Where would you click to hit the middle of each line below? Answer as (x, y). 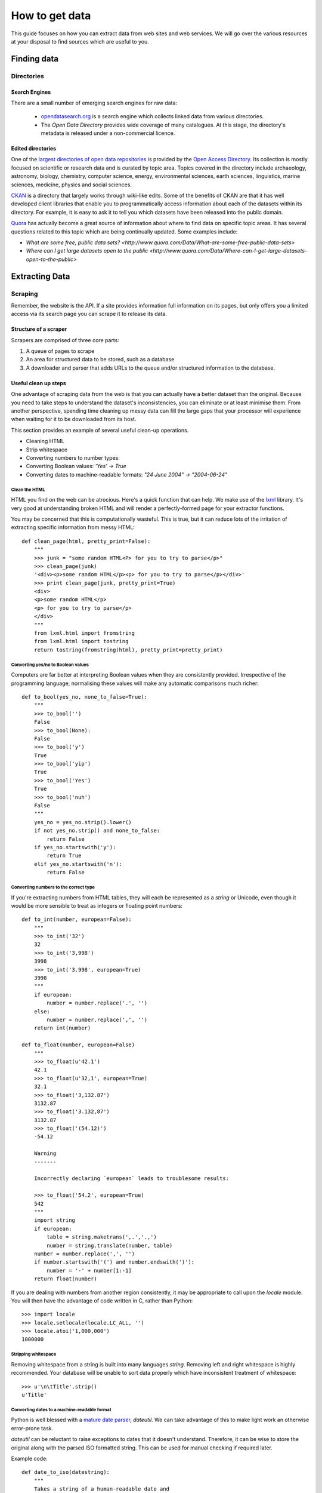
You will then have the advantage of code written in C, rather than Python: (102, 1300)
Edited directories (34, 149)
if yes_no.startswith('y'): (75, 847)
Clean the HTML (28, 490)
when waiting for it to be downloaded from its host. (74, 419)
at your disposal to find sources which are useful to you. (80, 41)
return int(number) (62, 1028)
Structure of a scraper (39, 329)
